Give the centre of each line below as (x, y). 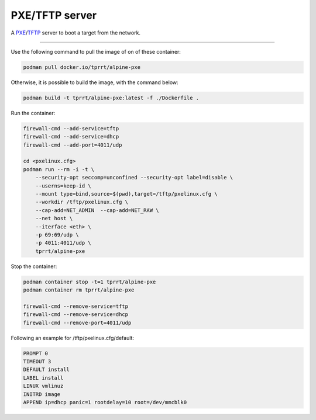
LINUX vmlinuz (43, 386)
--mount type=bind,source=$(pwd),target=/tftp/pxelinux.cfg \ (126, 194)
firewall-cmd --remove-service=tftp (76, 306)
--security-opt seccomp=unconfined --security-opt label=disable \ (134, 178)
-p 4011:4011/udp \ (63, 243)
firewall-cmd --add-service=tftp (71, 128)
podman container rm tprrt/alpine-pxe (79, 290)
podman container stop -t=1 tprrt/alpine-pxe (90, 282)
